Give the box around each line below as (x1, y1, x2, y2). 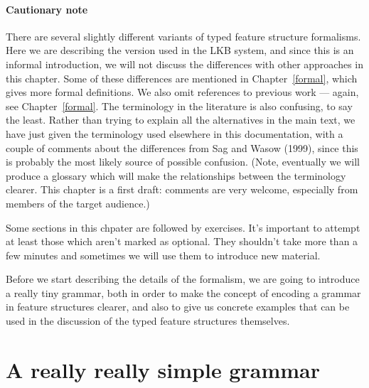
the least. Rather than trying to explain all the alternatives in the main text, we (6, 112, 355, 127)
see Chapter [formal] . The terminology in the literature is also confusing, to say (6, 98, 353, 113)
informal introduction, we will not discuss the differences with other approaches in (6, 56, 364, 71)
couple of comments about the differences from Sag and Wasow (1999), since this (6, 140, 358, 155)
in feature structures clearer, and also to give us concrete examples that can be (6, 299, 350, 314)
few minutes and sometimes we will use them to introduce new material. (6, 247, 321, 262)
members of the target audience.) (6, 195, 150, 210)
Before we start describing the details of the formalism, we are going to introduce (6, 271, 360, 286)
